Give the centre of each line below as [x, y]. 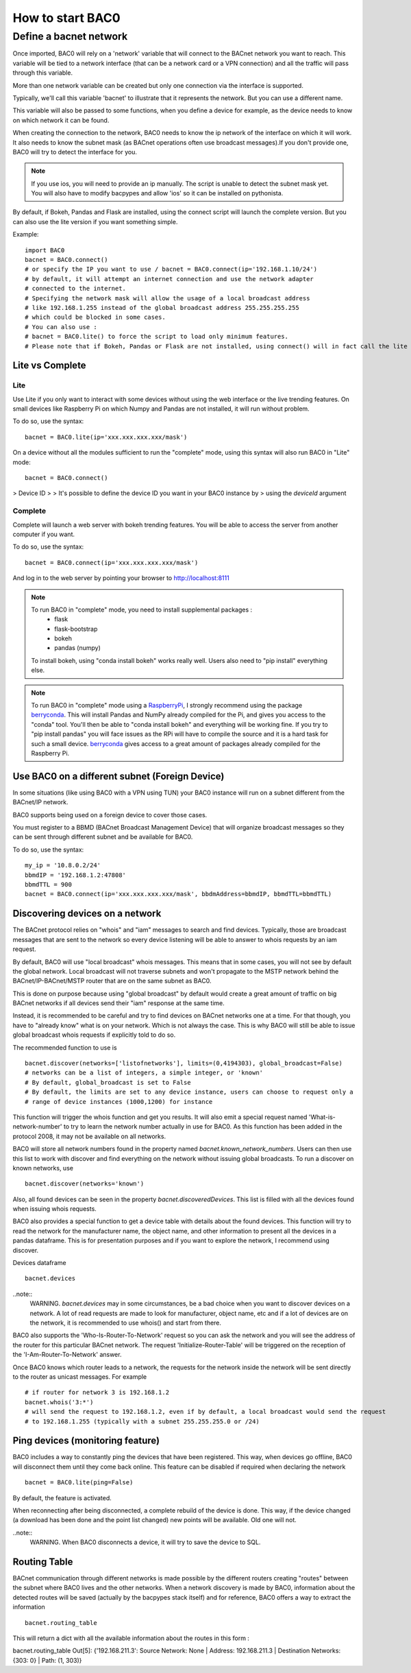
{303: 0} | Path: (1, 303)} [47, 1660]
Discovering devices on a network [87, 914]
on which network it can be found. [61, 120]
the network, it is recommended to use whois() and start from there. [126, 1323]
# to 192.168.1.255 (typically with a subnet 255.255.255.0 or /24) [142, 1421]
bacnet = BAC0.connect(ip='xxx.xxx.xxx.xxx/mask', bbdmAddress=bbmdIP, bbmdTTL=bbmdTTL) [178, 894]
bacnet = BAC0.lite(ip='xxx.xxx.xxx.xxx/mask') [106, 437]
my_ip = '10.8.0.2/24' [63, 865]
